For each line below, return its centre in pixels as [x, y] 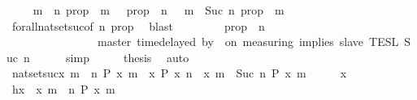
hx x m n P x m [63, 88]
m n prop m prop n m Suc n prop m [159, 10]
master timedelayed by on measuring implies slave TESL [248, 42]
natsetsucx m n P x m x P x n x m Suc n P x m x [179, 73]
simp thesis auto [128, 57]
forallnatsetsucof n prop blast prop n [138, 25]
